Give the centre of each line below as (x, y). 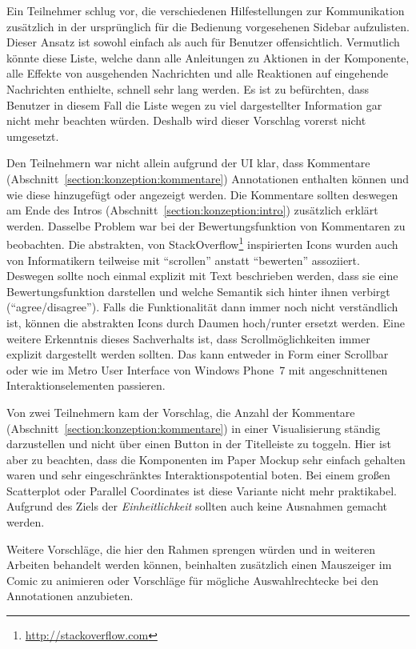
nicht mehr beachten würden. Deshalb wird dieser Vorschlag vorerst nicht (186, 120)
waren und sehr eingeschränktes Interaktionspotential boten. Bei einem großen (198, 475)
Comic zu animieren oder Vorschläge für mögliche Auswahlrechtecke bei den (193, 580)
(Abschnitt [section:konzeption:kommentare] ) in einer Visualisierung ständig (194, 428)
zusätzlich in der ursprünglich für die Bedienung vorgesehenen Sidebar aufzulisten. (208, 26)
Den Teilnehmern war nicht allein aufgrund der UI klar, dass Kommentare (188, 163)
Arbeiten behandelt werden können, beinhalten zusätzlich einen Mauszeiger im (199, 565)
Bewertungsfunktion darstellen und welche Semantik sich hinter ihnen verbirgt (198, 291)
